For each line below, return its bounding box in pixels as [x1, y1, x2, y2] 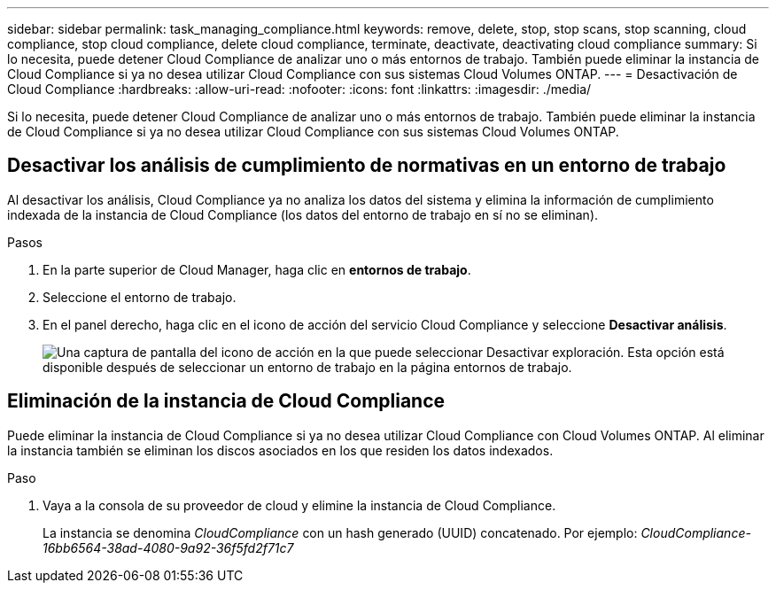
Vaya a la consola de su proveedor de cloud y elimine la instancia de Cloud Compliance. [43, 497, 556, 513]
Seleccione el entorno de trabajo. [43, 289, 237, 305]
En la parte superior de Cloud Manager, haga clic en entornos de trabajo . [43, 261, 471, 277]
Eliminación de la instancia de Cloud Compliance [7, 390, 446, 413]
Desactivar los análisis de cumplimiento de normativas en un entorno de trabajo [7, 154, 726, 177]
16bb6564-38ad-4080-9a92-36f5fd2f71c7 [43, 540, 294, 555]
